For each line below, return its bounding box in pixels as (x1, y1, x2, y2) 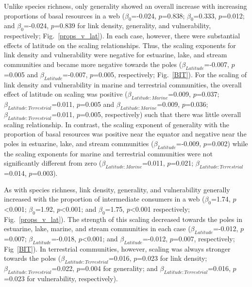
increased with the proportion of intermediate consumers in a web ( (4, 194, 205, 204)
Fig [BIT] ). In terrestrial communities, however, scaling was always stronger (4, 243, 231, 253)
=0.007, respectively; (173, 234, 235, 244)
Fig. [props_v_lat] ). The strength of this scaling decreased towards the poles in (4, 214, 242, 224)
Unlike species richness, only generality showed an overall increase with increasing (4, 1, 247, 11)
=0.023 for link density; (137, 253, 207, 263)
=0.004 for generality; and (80, 263, 158, 273)
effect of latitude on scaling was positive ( (4, 89, 128, 99)
